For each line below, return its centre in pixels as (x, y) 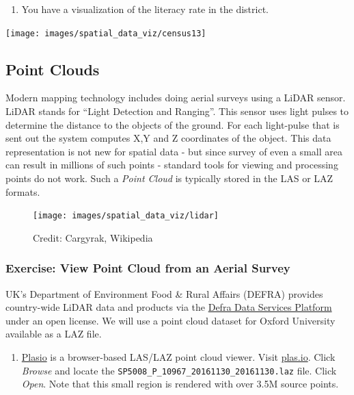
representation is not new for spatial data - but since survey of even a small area (174, 151)
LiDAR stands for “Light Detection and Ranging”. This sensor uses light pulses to (177, 111)
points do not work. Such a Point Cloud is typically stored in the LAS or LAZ (169, 178)
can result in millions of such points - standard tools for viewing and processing (172, 165)
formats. (23, 191)
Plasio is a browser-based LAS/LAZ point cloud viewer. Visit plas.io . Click (178, 357)
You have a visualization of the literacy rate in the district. (145, 9)
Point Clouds (53, 69)
